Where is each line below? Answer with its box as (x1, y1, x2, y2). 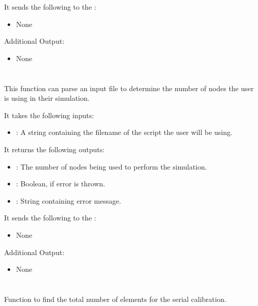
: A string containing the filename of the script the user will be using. (16, 127, 233, 137)
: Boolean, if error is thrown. (16, 178, 105, 189)
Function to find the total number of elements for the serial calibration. (4, 293, 226, 304)
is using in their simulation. (4, 93, 90, 103)
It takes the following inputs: (4, 109, 94, 120)
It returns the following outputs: (4, 144, 105, 154)
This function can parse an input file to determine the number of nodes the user (4, 82, 254, 93)
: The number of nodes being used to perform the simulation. (16, 161, 207, 172)
